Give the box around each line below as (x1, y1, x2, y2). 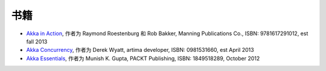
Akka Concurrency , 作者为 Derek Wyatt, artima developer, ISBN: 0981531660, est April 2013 (26, 47, 254, 54)
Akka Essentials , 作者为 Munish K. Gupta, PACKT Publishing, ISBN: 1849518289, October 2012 (26, 54, 260, 62)
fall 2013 (26, 38, 48, 45)
